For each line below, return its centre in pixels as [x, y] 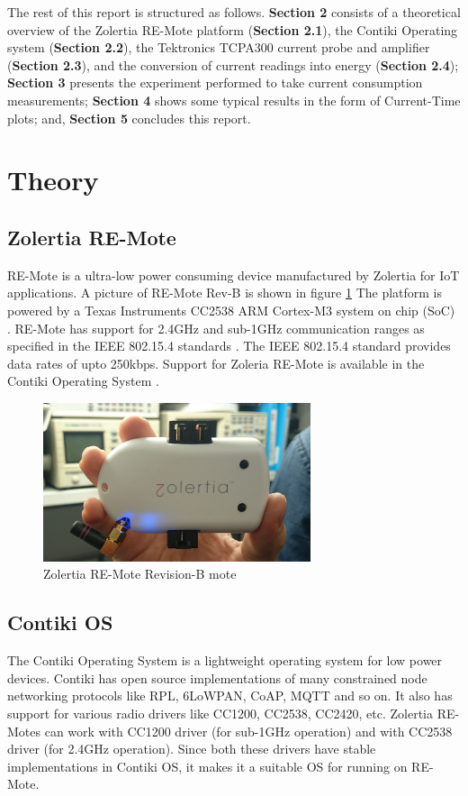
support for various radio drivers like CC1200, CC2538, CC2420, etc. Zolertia [220, 713]
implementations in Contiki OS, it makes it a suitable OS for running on [207, 766]
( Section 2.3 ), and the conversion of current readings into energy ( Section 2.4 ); [233, 64]
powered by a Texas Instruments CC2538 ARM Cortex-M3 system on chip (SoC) [231, 310]
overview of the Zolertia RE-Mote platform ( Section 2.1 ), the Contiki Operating [233, 29]
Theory [53, 180]
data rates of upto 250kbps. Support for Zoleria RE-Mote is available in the [216, 363]
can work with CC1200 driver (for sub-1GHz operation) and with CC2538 [248, 731]
